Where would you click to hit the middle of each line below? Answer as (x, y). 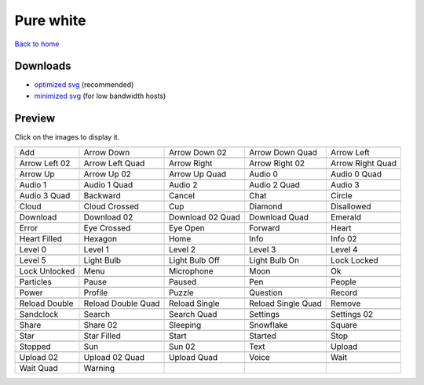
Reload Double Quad (122, 303)
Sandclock (39, 314)
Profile (96, 292)
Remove (346, 303)
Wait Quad (38, 369)
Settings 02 (352, 314)
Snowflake (268, 325)
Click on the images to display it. (67, 136)
